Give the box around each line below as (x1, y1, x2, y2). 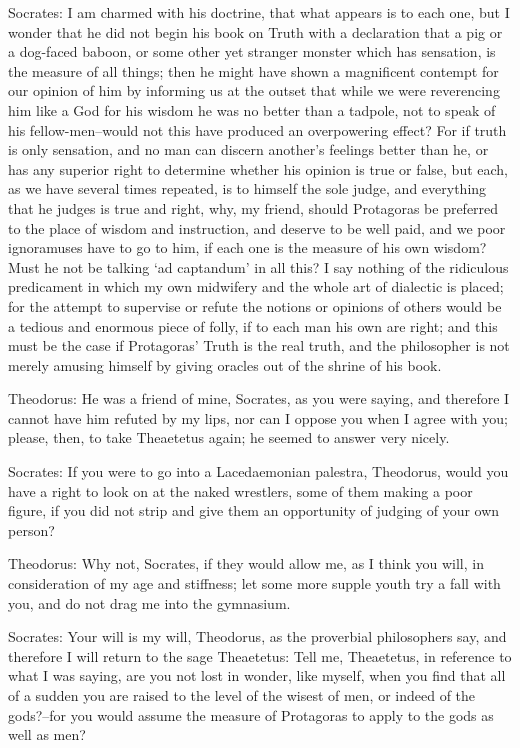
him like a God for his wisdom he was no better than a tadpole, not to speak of (8, 99, 496, 120)
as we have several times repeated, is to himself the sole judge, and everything (8, 178, 487, 199)
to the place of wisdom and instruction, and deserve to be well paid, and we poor (8, 217, 506, 238)
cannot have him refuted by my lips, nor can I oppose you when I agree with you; (8, 407, 508, 428)
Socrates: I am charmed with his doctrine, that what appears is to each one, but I (8, 2, 510, 22)
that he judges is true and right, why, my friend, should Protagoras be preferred (8, 197, 499, 218)
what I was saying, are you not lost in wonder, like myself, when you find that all (8, 665, 506, 686)
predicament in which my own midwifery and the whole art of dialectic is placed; (8, 276, 504, 297)
